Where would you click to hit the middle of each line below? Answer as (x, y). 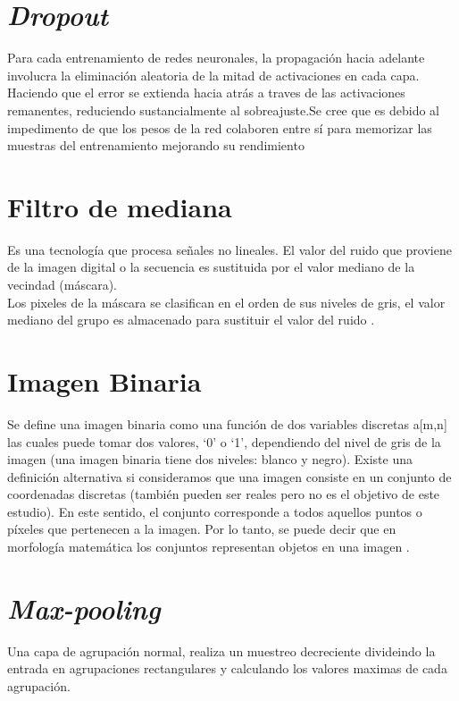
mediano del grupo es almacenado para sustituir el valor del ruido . (191, 320)
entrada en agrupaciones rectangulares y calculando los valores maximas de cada (227, 668)
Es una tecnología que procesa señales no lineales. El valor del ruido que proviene (229, 249)
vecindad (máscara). (63, 284)
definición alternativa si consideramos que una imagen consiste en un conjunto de (229, 476)
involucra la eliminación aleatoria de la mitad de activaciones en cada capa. (213, 75)
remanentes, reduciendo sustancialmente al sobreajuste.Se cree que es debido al (223, 110)
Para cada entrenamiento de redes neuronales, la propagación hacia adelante (216, 58)
